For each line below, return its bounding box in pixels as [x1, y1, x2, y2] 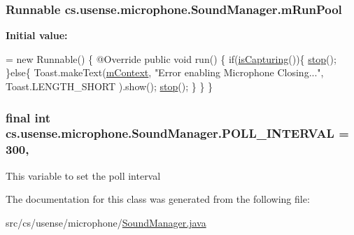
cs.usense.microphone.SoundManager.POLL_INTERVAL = [6, 124, 349, 142]
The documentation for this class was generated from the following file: [6, 192, 310, 206]
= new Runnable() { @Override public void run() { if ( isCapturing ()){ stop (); [6, 51, 337, 66]
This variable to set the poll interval [6, 168, 161, 183]
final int [6, 108, 50, 126]
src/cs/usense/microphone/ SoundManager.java [6, 215, 206, 229]
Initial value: [6, 28, 68, 43]
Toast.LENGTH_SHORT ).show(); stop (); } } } [6, 79, 213, 93]
